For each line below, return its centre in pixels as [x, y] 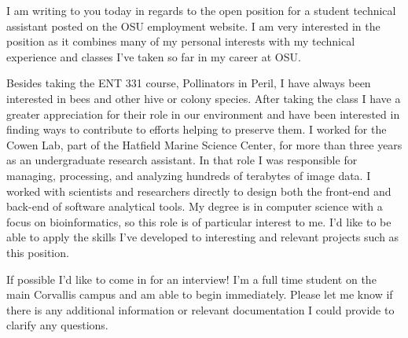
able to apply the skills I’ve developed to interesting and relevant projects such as [203, 237]
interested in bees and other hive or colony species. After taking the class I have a [204, 98]
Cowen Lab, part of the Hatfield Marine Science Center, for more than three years [204, 144]
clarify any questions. [57, 325]
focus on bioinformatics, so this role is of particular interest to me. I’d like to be [199, 221]
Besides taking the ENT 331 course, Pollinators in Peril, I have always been [189, 83]
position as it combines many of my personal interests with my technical [181, 41]
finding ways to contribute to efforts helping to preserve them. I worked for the [197, 129]
